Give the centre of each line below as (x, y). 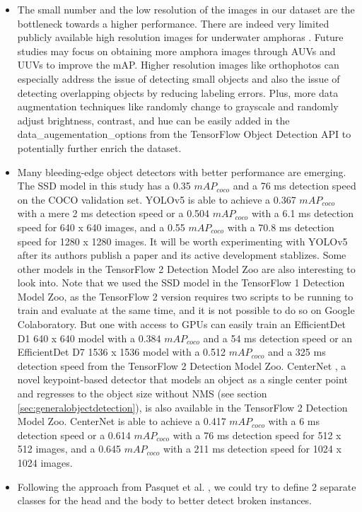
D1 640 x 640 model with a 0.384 (89, 338)
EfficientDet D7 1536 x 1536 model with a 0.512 (121, 352)
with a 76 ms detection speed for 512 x (257, 435)
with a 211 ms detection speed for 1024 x (252, 449)
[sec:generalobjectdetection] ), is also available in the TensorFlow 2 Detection (182, 407)
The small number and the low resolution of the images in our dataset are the (186, 9)
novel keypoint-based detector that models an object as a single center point (182, 379)
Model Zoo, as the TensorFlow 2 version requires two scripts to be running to (185, 296)
